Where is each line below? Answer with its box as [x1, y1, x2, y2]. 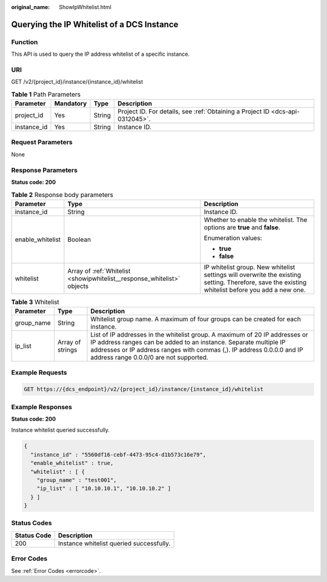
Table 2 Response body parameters [11, 190, 113, 199]
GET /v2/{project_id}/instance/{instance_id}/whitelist [11, 78, 144, 85]
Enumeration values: [203, 233, 263, 242]
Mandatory [54, 99, 87, 108]
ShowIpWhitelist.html [59, 4, 111, 10]
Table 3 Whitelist [11, 298, 60, 306]
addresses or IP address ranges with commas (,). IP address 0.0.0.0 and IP [90, 346, 303, 354]
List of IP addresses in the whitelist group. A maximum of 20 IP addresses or [90, 330, 308, 339]
